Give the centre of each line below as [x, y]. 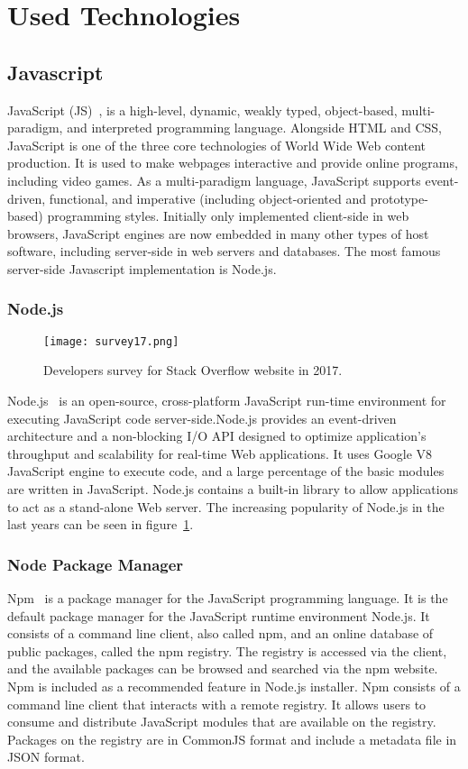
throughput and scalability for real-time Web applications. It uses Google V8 [220, 453]
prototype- [399, 198]
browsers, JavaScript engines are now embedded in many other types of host [218, 233]
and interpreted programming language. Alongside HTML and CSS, [254, 128]
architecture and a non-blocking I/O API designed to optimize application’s [217, 436]
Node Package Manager [96, 564]
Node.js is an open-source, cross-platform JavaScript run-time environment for [227, 400]
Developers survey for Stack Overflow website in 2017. [193, 370]
